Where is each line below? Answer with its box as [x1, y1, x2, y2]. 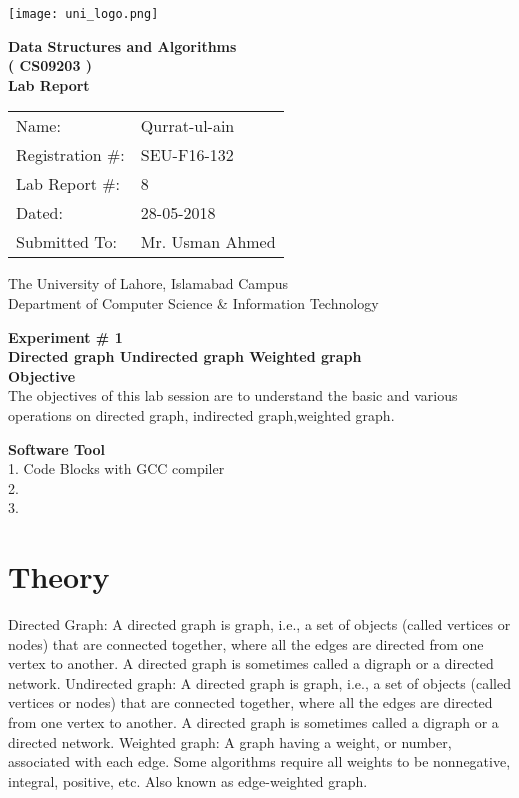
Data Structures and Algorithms [8, 35, 237, 56]
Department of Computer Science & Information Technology [8, 293, 379, 314]
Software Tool [8, 438, 105, 459]
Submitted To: [16, 230, 117, 254]
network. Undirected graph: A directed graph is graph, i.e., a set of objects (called [8, 672, 511, 693]
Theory [8, 556, 110, 597]
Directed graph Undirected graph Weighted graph [8, 346, 362, 367]
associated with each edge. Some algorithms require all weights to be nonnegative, [8, 751, 511, 772]
